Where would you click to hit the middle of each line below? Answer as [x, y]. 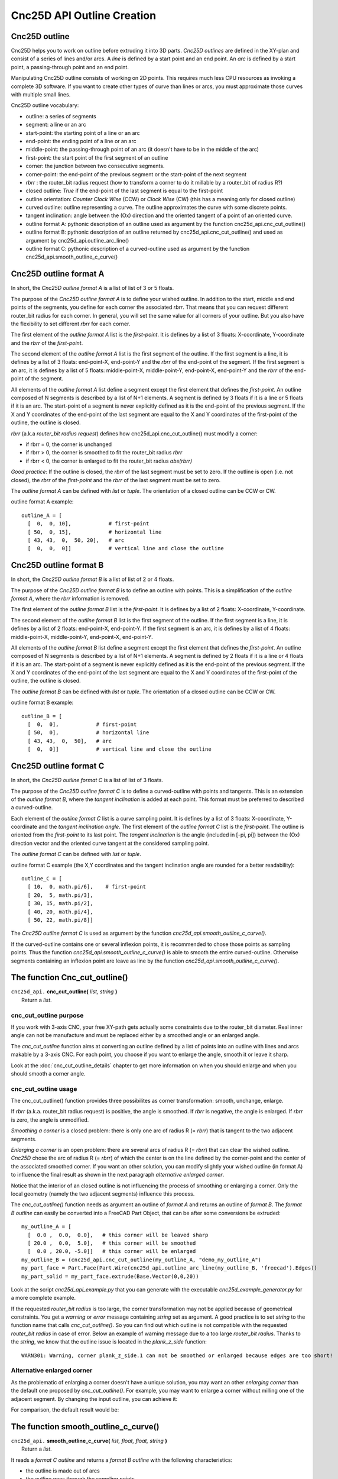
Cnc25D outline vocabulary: [45, 105]
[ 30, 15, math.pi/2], [60, 903]
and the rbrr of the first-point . [47, 343]
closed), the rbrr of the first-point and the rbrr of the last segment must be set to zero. [116, 480]
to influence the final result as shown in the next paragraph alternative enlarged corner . [118, 1175]
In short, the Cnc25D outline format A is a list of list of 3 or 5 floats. [92, 288]
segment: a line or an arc [56, 125]
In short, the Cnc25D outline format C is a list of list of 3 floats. [87, 780]
